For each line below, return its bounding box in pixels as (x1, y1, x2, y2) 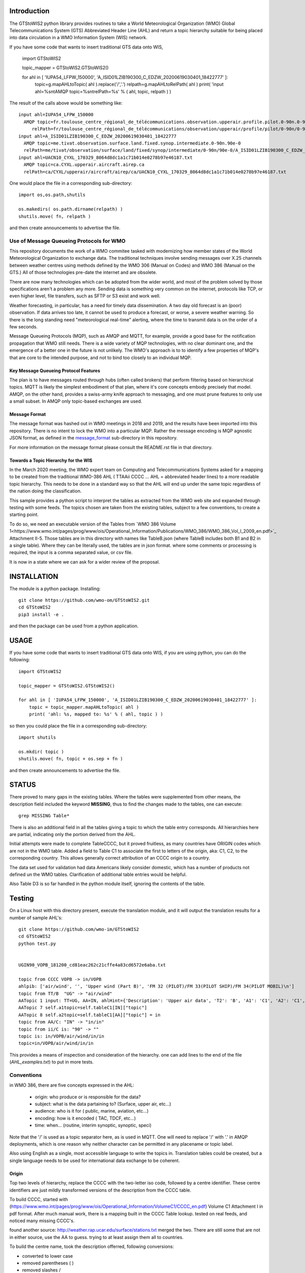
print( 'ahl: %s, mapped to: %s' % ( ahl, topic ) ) (28, 711, 164, 717)
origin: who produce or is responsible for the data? (35, 1094, 141, 1100)
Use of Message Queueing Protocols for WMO (9, 237, 126, 244)
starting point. (9, 512, 39, 518)
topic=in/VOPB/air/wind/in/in (18, 1040, 94, 1046)
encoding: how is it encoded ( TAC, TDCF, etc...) (35, 1115, 136, 1121)
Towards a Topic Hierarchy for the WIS (9, 457, 93, 463)
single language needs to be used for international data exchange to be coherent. (9, 1157, 180, 1164)
